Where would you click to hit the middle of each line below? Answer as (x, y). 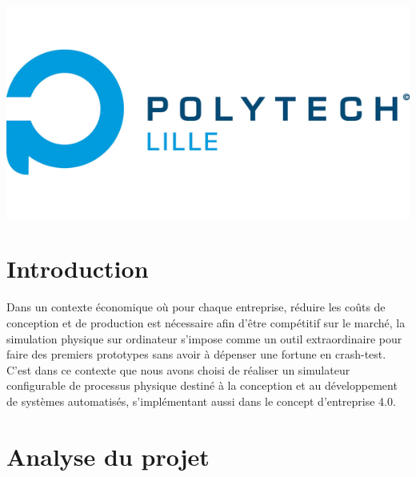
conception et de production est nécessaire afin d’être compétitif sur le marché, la (206, 322)
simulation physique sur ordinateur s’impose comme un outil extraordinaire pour (204, 338)
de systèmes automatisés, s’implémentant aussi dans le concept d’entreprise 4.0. (201, 401)
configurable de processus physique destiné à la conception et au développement (202, 385)
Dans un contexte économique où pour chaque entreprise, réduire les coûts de (196, 307)
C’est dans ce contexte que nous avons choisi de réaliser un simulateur (178, 369)
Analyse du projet (108, 456)
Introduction (78, 269)
